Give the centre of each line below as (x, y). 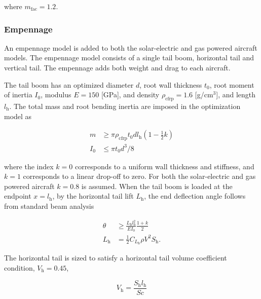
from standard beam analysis (49, 205)
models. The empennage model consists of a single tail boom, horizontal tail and (129, 58)
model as (18, 116)
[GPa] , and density (130, 95)
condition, (20, 268)
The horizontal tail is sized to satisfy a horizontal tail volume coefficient (116, 258)
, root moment (232, 84)
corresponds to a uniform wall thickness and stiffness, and (164, 166)
